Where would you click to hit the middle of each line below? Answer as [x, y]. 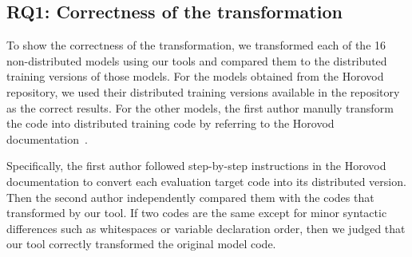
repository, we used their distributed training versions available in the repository [203, 91]
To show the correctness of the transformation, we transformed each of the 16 [196, 45]
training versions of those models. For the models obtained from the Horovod [195, 76]
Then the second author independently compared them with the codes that [190, 197]
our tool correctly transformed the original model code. [141, 244]
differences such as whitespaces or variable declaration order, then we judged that [206, 228]
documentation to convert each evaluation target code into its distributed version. [206, 181]
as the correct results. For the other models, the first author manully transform [200, 107]
